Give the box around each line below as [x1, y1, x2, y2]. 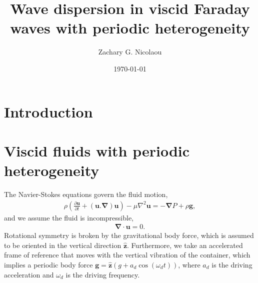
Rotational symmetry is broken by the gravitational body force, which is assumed [4, 230, 254, 240]
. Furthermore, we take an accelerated [127, 239, 243, 250]
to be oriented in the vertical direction [4, 239, 121, 250]
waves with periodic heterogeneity [10, 17, 250, 38]
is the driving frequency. [65, 269, 140, 279]
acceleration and [4, 269, 54, 279]
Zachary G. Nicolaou [98, 46, 162, 57]
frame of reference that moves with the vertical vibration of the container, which [4, 249, 250, 260]
